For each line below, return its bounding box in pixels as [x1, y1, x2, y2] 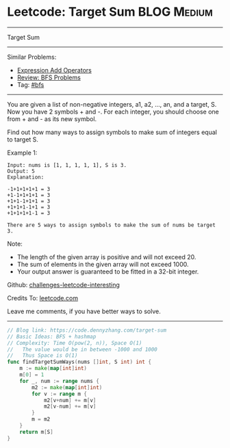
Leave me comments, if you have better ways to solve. [7, 307, 161, 315]
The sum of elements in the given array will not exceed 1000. [16, 260, 189, 268]
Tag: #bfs [16, 80, 44, 89]
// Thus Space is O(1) [7, 352, 78, 359]
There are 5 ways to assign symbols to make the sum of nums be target [7, 222, 216, 228]
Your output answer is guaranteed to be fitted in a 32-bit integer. [16, 267, 199, 276]
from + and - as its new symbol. [7, 114, 97, 123]
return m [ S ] [19, 428, 53, 435]
